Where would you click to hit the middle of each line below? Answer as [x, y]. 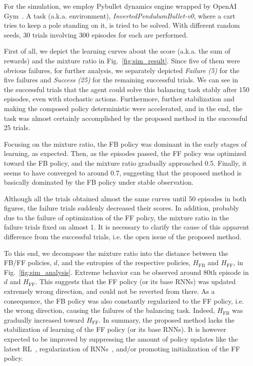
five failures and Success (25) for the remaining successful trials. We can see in [121, 80]
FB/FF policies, [28, 262]
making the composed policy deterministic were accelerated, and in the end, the [123, 108]
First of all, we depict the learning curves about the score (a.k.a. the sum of [117, 51]
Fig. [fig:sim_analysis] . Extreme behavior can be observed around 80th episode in [126, 272]
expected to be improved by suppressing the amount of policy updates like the [121, 339]
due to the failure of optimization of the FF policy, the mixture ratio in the [117, 217]
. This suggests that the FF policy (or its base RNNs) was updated [136, 281]
